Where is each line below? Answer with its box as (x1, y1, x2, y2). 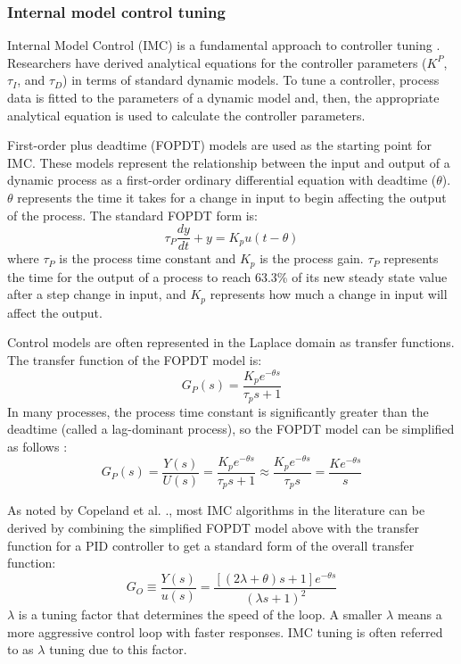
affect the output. (7, 303, 103, 321)
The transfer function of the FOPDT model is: (7, 350, 262, 369)
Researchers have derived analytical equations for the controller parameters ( (7, 53, 427, 71)
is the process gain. (259, 249, 364, 268)
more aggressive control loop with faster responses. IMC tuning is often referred (7, 622, 443, 641)
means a (397, 605, 442, 624)
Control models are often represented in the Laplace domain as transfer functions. (7, 333, 455, 352)
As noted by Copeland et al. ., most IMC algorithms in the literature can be (7, 501, 425, 519)
